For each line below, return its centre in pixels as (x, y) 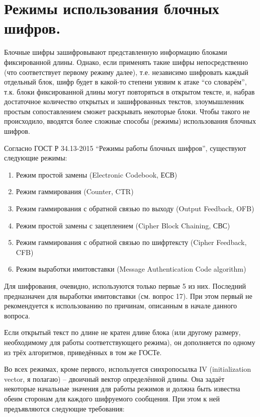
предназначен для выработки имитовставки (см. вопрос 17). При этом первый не (128, 296)
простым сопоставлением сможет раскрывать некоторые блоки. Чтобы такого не (127, 111)
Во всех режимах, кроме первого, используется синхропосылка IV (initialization (128, 369)
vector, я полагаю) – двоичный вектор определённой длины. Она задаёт (114, 379)
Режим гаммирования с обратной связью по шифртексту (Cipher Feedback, (131, 242)
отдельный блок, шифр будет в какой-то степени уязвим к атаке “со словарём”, (125, 82)
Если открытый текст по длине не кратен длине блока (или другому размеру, (122, 332)
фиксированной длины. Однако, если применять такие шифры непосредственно (126, 62)
